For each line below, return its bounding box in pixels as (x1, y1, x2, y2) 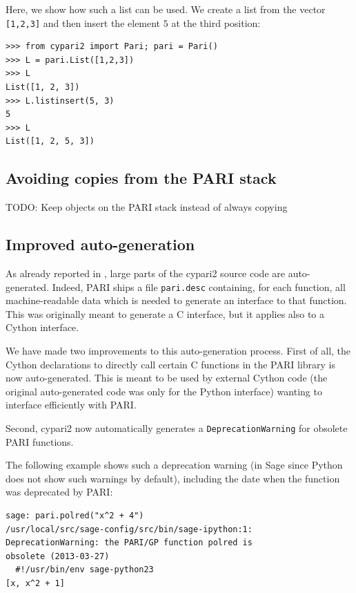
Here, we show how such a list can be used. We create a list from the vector (6, 2, 326, 16)
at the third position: (171, 15, 261, 30)
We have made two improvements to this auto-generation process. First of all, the (6, 343, 351, 358)
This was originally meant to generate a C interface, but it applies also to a (6, 306, 324, 321)
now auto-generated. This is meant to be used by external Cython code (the (6, 370, 328, 385)
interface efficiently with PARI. (6, 397, 137, 412)
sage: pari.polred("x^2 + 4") (6, 511, 144, 521)
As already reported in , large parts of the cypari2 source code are (6, 266, 285, 280)
